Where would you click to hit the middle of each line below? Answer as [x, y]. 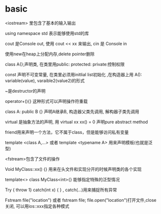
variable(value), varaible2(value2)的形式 [45, 81]
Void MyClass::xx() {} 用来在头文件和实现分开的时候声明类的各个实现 [73, 169]
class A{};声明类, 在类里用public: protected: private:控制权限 [65, 64]
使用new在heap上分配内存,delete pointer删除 [50, 54]
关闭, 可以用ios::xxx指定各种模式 [37, 206]
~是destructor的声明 [25, 91]
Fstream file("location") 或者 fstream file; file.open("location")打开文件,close [81, 200]
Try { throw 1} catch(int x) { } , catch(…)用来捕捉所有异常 [61, 190]
